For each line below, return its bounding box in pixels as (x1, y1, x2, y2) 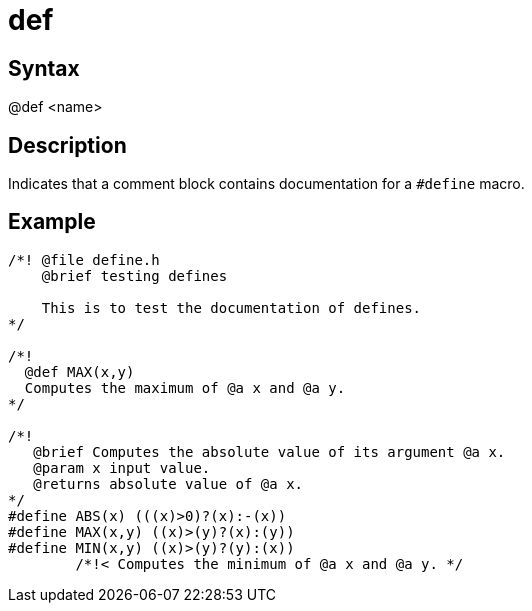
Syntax (8, 55, 80, 81)
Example (8, 209, 96, 235)
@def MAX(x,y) (24, 363, 135, 380)
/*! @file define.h (8, 251, 160, 268)
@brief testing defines (41, 267, 228, 284)
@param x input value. (33, 459, 211, 476)
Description (8, 132, 127, 158)
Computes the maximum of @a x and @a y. (24, 379, 346, 396)
